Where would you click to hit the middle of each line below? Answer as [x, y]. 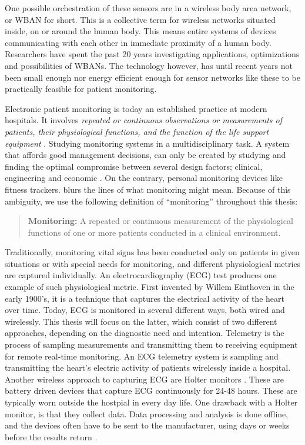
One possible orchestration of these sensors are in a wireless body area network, [148, 8]
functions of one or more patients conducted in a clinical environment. [154, 232]
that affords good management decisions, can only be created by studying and [145, 155]
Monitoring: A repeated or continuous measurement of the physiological [160, 221]
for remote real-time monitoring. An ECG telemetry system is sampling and [142, 356]
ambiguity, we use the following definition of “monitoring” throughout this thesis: [151, 201]
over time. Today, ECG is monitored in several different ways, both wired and [145, 310]
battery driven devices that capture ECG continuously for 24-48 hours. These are [151, 390]
